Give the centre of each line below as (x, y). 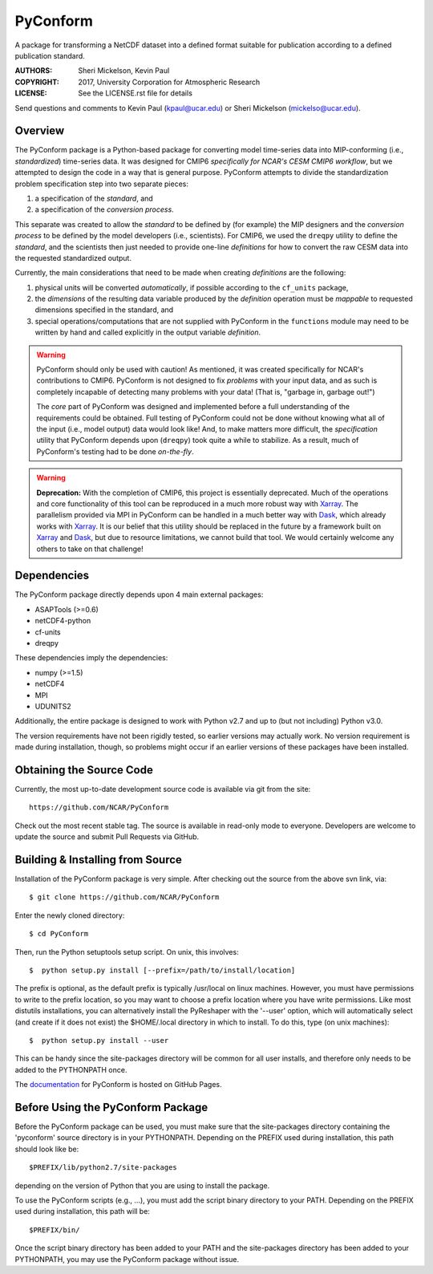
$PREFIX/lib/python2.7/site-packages (103, 1168)
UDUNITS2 (53, 706)
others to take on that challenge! (90, 549)
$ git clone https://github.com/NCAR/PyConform (124, 897)
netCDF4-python (63, 621)
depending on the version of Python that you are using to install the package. (142, 1185)
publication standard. (50, 55)
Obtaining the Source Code (84, 770)
